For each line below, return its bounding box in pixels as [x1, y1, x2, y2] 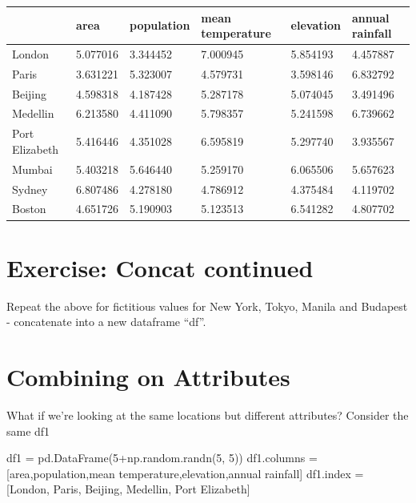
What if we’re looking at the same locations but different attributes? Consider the [6, 406, 409, 423]
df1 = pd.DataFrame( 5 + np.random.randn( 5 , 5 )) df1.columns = [6, 449, 318, 466]
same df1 [6, 422, 50, 439]
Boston [12, 200, 46, 217]
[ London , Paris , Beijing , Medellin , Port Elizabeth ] [6, 481, 250, 497]
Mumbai [12, 160, 53, 177]
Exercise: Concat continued [6, 251, 314, 284]
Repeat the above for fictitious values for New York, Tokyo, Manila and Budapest [6, 297, 408, 314]
